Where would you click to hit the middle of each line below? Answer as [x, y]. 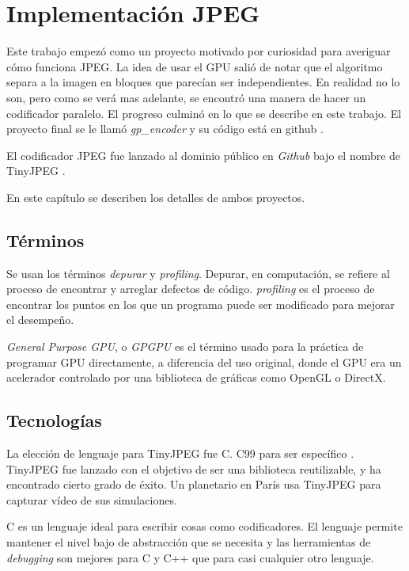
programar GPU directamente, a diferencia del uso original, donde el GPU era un [204, 362]
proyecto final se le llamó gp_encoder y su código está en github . [165, 129]
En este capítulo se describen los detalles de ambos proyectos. [156, 197]
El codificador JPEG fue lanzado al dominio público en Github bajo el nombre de [204, 155]
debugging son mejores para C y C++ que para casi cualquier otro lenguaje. [190, 557]
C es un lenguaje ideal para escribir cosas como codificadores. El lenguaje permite [204, 526]
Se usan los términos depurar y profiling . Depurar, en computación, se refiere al [198, 273]
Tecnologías [54, 420]
